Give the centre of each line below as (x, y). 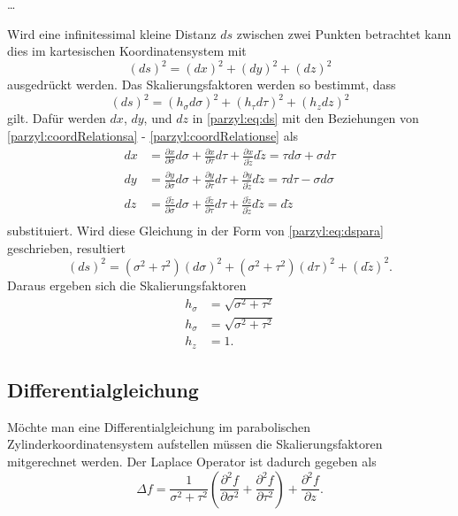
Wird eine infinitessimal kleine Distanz (112, 33)
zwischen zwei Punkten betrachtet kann (344, 33)
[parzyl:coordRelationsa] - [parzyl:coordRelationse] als (153, 135)
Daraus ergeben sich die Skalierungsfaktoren (127, 285)
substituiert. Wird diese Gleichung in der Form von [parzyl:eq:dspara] (195, 231)
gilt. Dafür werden (57, 118)
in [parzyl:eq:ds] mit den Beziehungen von (305, 118)
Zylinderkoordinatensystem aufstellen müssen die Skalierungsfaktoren (195, 444)
